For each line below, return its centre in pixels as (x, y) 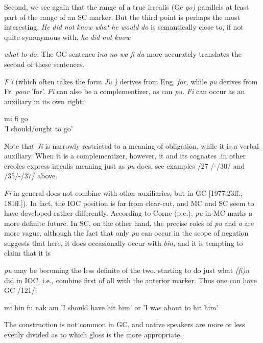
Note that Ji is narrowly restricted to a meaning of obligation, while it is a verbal (131, 145)
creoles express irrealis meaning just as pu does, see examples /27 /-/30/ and (125, 165)
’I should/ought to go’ (39, 128)
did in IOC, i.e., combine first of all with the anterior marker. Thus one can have (131, 280)
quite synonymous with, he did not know (67, 37)
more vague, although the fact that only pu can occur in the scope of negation (126, 233)
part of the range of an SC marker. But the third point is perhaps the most (122, 17)
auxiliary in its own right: (44, 101)
